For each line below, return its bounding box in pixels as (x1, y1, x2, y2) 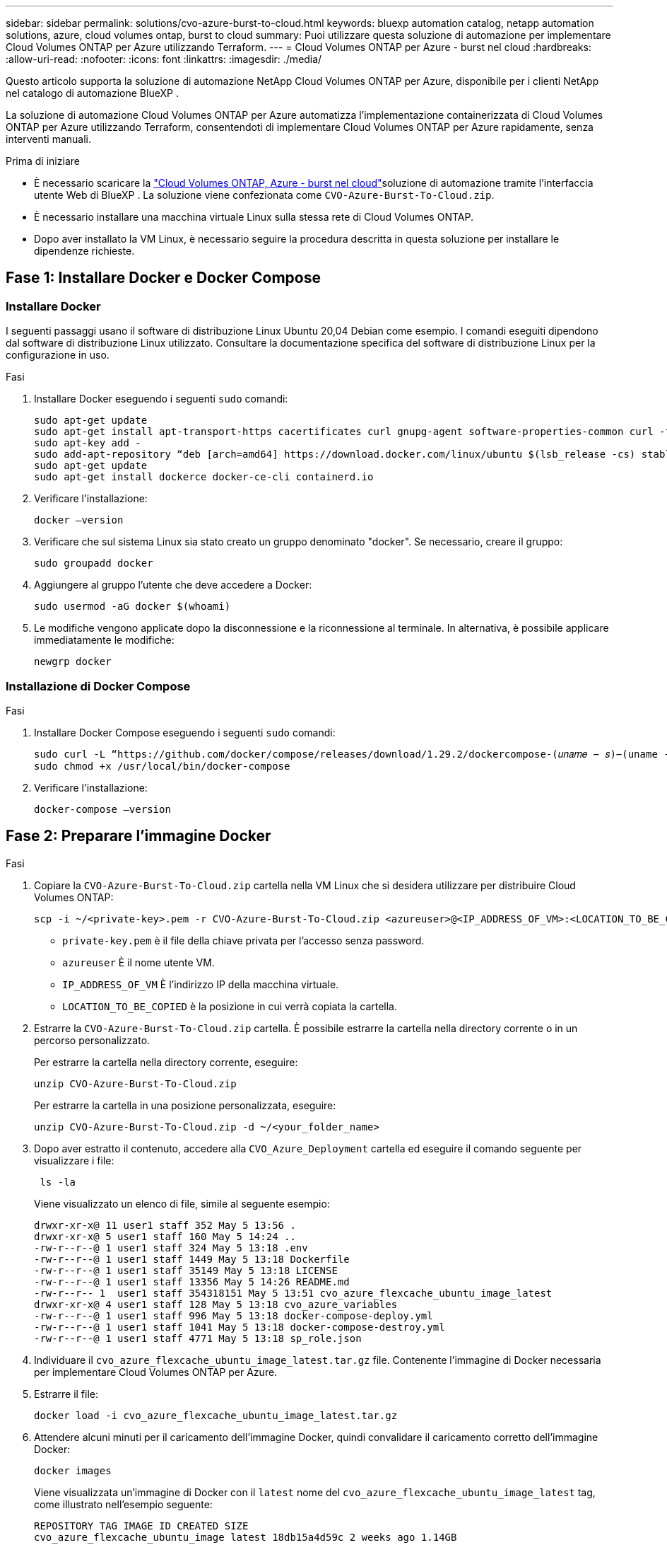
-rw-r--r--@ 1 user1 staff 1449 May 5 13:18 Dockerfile (34, 1253, 350, 1265)
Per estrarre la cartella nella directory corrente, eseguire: (34, 1055, 298, 1068)
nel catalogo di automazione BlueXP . (6, 87, 179, 99)
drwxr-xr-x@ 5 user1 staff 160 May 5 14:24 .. (34, 1230, 296, 1242)
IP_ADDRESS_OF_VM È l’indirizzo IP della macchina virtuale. (62, 978, 339, 990)
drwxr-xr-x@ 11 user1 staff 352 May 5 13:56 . (34, 1219, 296, 1231)
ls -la (40, 1176, 76, 1188)
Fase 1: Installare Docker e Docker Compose (6, 269, 321, 287)
